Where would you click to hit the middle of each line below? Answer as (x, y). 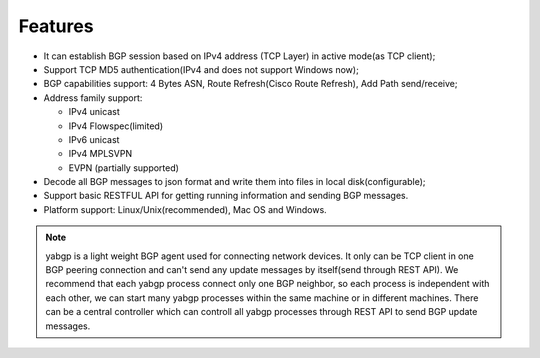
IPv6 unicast (94, 139)
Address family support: (93, 97)
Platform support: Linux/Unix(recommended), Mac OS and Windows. (185, 209)
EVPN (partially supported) (124, 167)
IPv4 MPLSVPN (100, 154)
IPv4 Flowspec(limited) (116, 126)
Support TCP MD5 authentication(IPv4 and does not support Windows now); (201, 69)
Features (56, 26)
